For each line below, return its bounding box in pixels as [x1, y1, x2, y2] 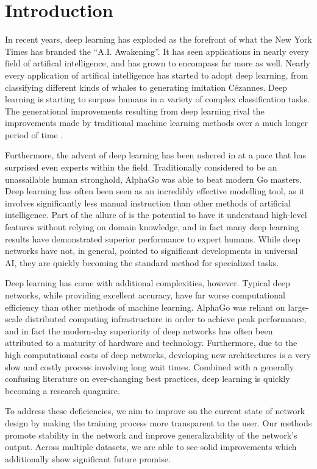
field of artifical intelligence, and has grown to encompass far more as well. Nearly [5, 57, 310, 69]
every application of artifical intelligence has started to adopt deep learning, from [5, 68, 308, 81]
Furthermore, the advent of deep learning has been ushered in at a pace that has [5, 149, 307, 161]
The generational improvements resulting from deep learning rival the [5, 104, 265, 117]
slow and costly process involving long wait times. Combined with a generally [5, 360, 294, 373]
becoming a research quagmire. [5, 384, 120, 397]
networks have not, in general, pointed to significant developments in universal [5, 244, 298, 257]
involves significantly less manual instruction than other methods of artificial [5, 196, 291, 209]
